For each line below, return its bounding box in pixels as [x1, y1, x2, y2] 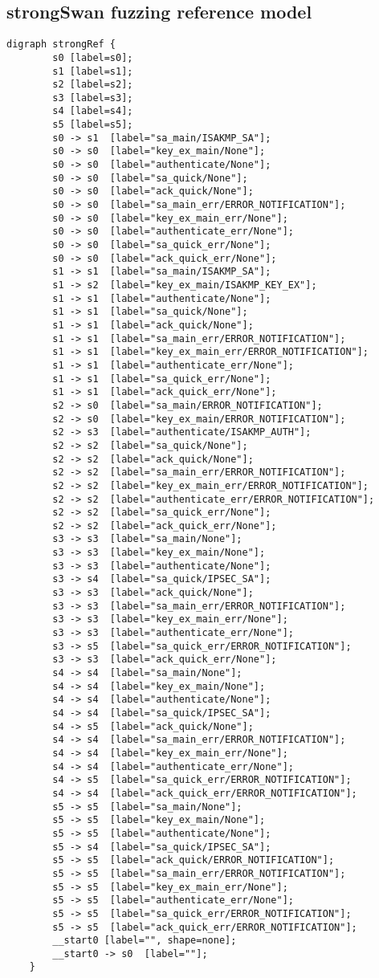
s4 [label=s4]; [52, 105, 133, 117]
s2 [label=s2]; [52, 79, 133, 91]
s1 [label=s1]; [52, 65, 133, 77]
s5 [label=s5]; [52, 119, 133, 131]
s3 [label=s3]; [52, 92, 133, 104]
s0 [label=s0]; [52, 51, 133, 63]
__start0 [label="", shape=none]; [52, 935, 237, 947]
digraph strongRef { [6, 39, 116, 51]
